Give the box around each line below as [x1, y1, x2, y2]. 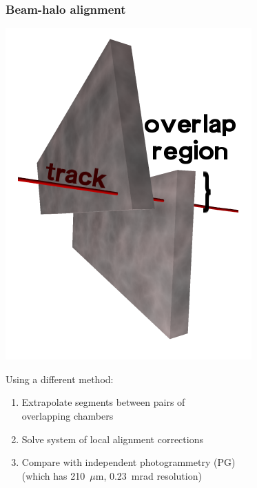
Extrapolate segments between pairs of [21, 395, 185, 409]
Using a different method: [6, 371, 114, 386]
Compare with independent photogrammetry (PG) [21, 455, 236, 469]
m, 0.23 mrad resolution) [95, 468, 202, 482]
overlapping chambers [21, 409, 114, 422]
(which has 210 [21, 468, 85, 482]
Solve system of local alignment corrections [21, 431, 203, 446]
